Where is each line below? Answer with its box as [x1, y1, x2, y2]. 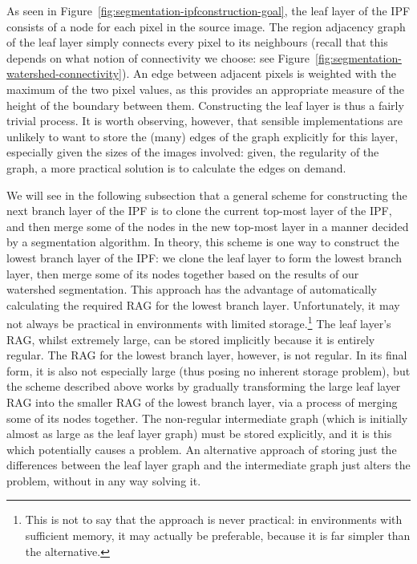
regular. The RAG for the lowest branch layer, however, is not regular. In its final [6, 347, 407, 363]
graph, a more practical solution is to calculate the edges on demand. [6, 159, 346, 176]
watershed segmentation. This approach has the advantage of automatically [6, 281, 377, 298]
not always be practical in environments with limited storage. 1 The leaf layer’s [6, 313, 391, 331]
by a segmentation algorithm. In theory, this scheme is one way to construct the [6, 233, 399, 250]
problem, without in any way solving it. [6, 472, 201, 489]
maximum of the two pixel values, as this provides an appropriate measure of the [6, 80, 404, 97]
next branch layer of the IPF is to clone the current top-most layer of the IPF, [6, 202, 392, 219]
